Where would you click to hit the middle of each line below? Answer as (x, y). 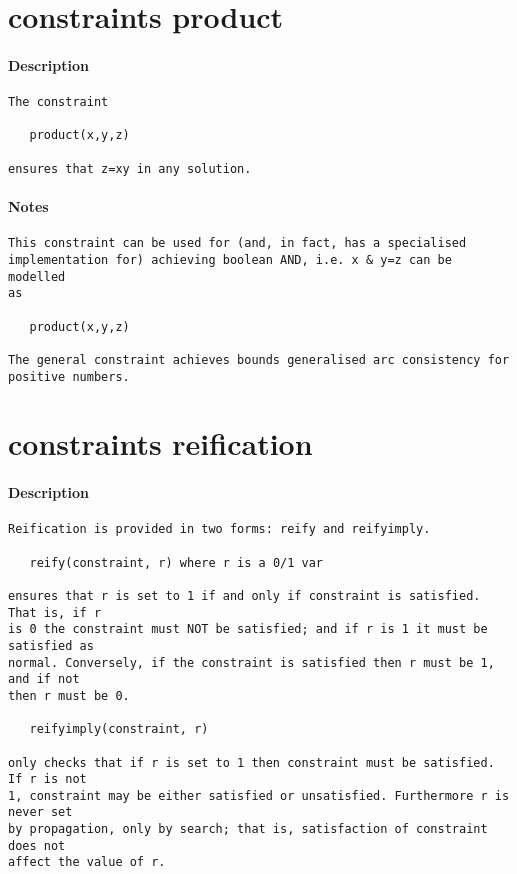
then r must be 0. (69, 695)
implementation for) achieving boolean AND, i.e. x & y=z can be (230, 259)
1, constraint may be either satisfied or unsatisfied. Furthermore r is (259, 795)
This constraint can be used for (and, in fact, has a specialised (237, 243)
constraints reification (160, 443)
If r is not (47, 779)
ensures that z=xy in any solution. (130, 168)
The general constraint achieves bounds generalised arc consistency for (259, 359)
